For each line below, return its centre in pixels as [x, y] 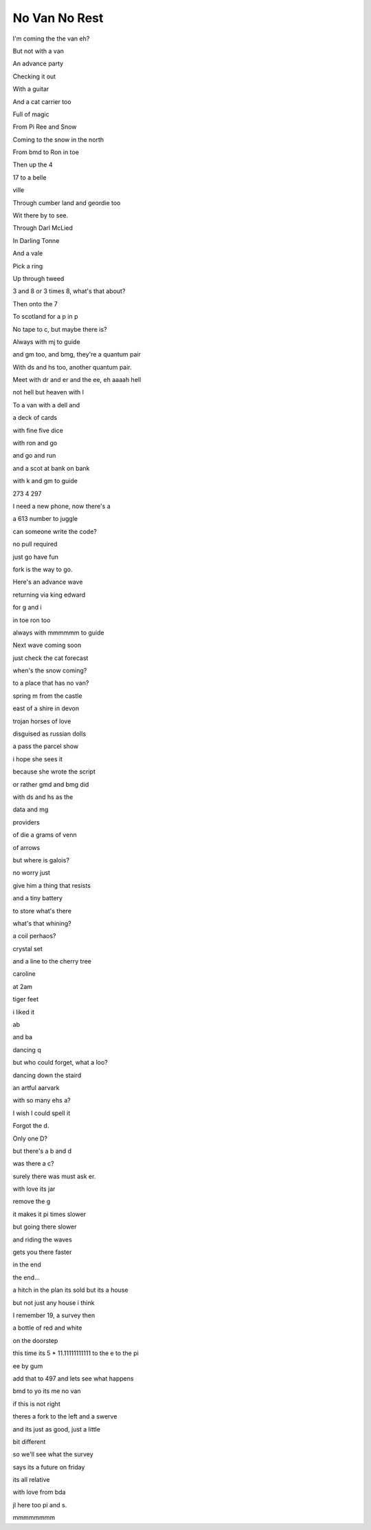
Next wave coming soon [47, 645]
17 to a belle [30, 177]
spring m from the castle [47, 696]
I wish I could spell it [42, 1113]
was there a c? [33, 1164]
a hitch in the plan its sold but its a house [70, 1290]
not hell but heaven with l [48, 392]
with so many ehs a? [42, 1101]
